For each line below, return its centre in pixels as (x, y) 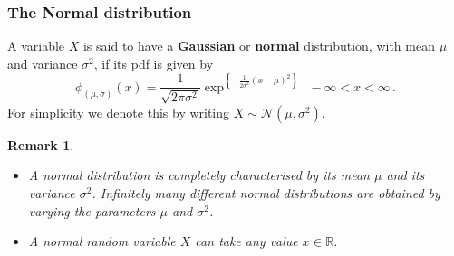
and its (406, 175)
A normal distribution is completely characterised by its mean (199, 175)
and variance (43, 63)
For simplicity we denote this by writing (119, 112)
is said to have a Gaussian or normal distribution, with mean (259, 46)
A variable (36, 46)
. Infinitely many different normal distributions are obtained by (266, 193)
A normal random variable (102, 241)
